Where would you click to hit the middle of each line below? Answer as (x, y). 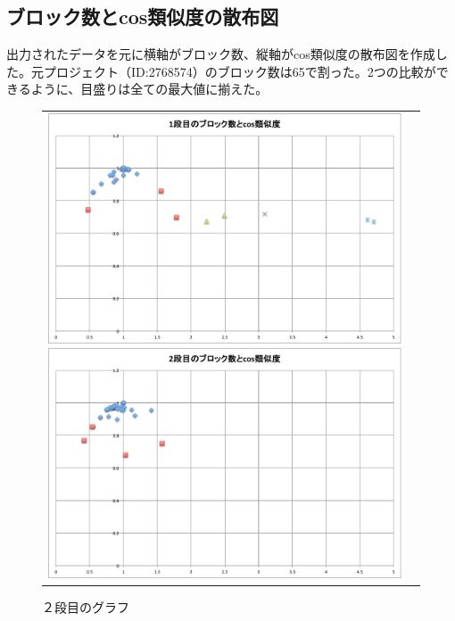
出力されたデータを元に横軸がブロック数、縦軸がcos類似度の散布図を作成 (221, 54)
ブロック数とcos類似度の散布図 (143, 17)
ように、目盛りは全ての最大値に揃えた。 (149, 89)
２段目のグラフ (86, 607)
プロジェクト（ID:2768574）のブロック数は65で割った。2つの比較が (240, 71)
